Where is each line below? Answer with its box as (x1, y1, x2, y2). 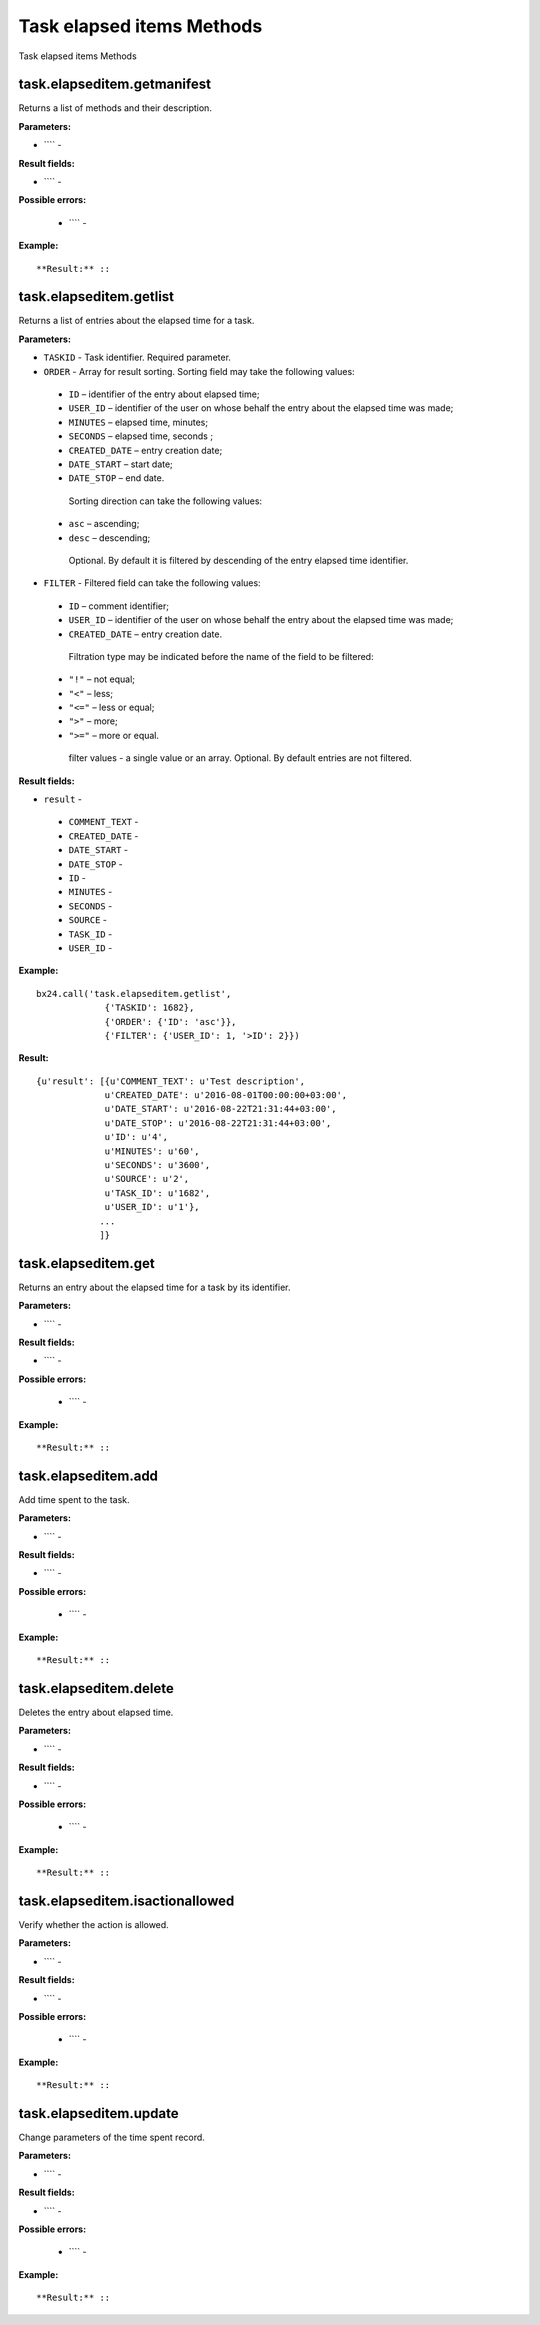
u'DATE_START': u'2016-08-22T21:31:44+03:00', (104, 1103, 337, 1115)
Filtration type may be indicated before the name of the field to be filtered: (68, 650, 374, 662)
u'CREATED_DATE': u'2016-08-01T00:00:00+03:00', (104, 1090, 348, 1101)
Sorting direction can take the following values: (68, 495, 263, 507)
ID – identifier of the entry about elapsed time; (68, 388, 260, 400)
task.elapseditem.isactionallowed (18, 1892, 235, 1909)
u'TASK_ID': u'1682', (104, 1187, 211, 1199)
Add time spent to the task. (18, 1493, 130, 1505)
